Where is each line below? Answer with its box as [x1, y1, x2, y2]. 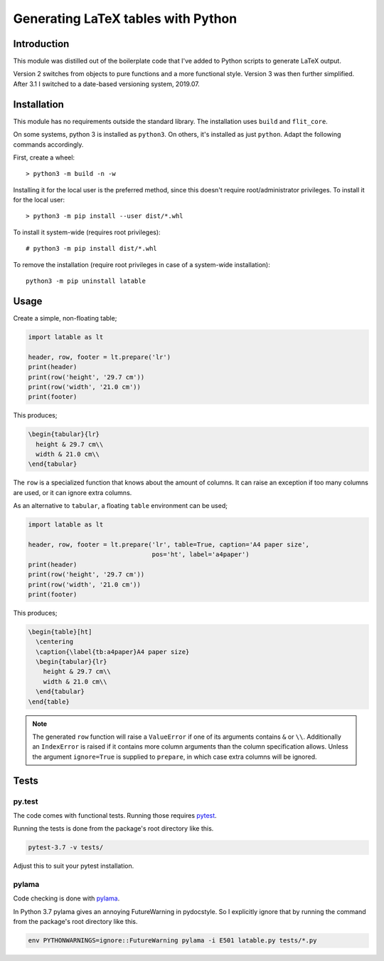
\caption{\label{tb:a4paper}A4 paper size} [36, 648, 190, 655]
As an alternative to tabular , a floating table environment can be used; [13, 502, 228, 510]
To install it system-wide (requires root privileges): [13, 228, 161, 237]
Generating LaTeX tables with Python [13, 11, 238, 26]
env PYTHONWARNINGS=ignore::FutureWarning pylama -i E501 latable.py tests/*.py [28, 937, 317, 945]
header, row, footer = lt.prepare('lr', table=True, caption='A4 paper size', [28, 540, 309, 549]
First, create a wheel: [13, 153, 75, 162]
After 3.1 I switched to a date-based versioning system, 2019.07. [13, 79, 200, 88]
